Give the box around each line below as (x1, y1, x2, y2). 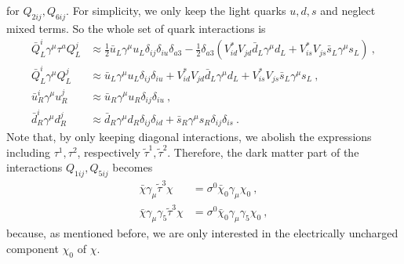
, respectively (77, 143, 140, 160)
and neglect (320, 2, 376, 18)
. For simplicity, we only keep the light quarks (66, 2, 286, 18)
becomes (112, 159, 153, 175)
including (6, 143, 51, 160)
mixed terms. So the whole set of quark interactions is (6, 20, 266, 36)
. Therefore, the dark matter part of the (167, 143, 359, 160)
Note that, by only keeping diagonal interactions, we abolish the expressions (6, 128, 372, 145)
